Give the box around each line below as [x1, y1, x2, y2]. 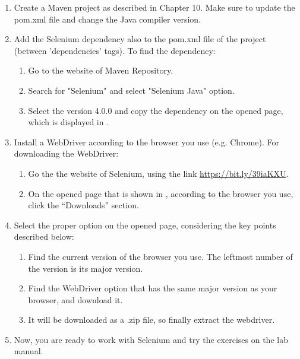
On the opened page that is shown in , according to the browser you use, [28, 187, 293, 199]
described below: [14, 230, 74, 243]
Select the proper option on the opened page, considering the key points [14, 218, 276, 231]
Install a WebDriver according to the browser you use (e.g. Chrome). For [14, 135, 279, 148]
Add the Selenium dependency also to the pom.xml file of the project [14, 33, 266, 45]
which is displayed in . [28, 116, 109, 128]
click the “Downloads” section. [28, 199, 139, 211]
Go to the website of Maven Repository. [28, 64, 173, 77]
